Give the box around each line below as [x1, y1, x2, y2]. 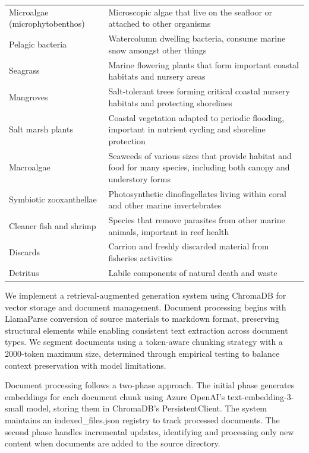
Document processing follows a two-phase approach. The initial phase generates [5, 379, 295, 391]
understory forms [108, 172, 171, 185]
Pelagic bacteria [9, 37, 67, 50]
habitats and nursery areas [108, 70, 206, 83]
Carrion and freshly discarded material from [108, 240, 269, 252]
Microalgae [9, 5, 49, 18]
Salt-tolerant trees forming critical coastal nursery [108, 85, 290, 97]
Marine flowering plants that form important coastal [108, 58, 299, 71]
